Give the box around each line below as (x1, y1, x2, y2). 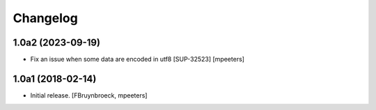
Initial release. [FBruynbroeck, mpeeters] (30, 91, 148, 100)
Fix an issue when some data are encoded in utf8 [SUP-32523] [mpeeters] (30, 55, 245, 64)
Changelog (13, 10, 78, 26)
